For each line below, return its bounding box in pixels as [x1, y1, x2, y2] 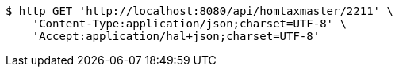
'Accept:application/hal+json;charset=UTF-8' [32, 30, 320, 42]
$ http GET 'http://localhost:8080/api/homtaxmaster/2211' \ [6, 5, 393, 17]
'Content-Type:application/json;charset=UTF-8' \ [32, 17, 347, 30]
